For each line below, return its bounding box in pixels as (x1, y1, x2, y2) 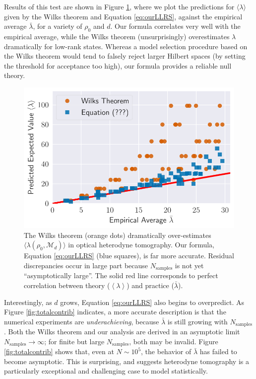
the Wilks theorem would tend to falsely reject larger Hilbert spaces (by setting (4, 51, 246, 61)
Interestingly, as (4, 297, 52, 307)
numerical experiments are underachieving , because (4, 316, 159, 326)
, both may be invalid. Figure (129, 336, 218, 346)
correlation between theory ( (24, 280, 110, 290)
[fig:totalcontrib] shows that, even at (4, 346, 114, 357)
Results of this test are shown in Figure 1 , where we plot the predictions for (4, 1, 235, 11)
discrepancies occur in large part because (24, 260, 148, 270)
